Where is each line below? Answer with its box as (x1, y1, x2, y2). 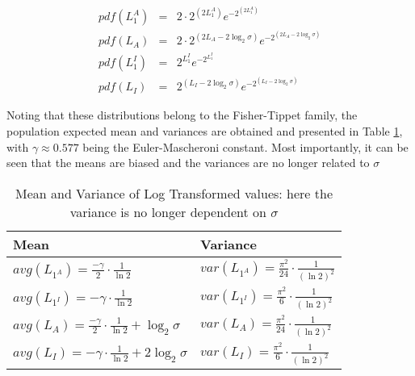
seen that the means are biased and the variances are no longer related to (6, 154, 370, 171)
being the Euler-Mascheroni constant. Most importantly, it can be (82, 138, 409, 155)
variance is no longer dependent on (69, 202, 266, 221)
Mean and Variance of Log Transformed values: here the (15, 183, 333, 203)
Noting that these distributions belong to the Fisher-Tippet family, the (6, 107, 358, 123)
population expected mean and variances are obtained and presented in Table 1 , (6, 122, 403, 139)
